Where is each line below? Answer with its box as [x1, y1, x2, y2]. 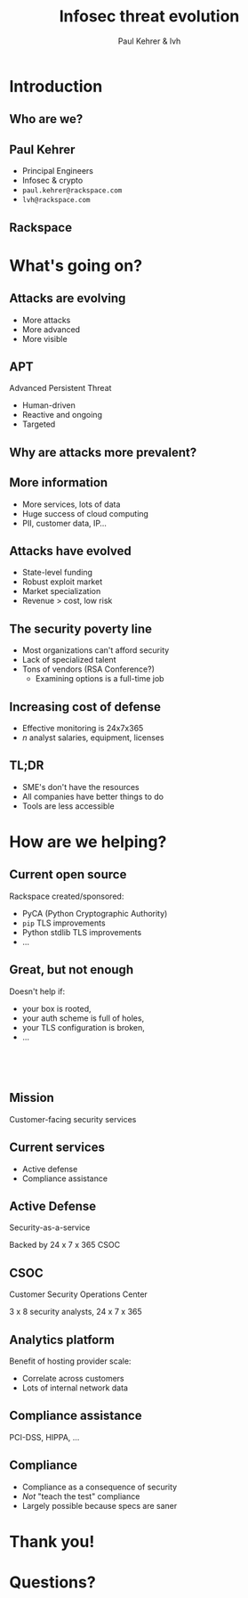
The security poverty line [9, 621, 153, 636]
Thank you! [9, 1531, 95, 1552]
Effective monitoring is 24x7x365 [21, 722, 144, 733]
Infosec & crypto [21, 175, 84, 186]
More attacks [21, 314, 71, 325]
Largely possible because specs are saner [21, 1500, 178, 1511]
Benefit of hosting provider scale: [9, 1356, 132, 1366]
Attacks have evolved [9, 543, 132, 558]
